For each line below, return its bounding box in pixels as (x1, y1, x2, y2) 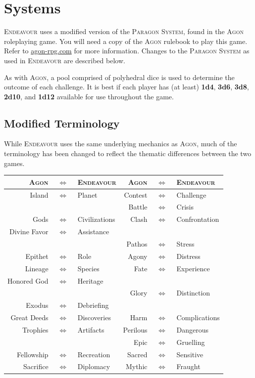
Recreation (77, 349, 110, 359)
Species (77, 263, 100, 273)
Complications (176, 312, 220, 323)
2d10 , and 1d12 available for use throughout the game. (4, 91, 174, 101)
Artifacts (77, 324, 104, 335)
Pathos (126, 238, 148, 249)
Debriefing (77, 300, 109, 310)
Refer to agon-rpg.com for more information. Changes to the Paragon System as (4, 45, 250, 56)
